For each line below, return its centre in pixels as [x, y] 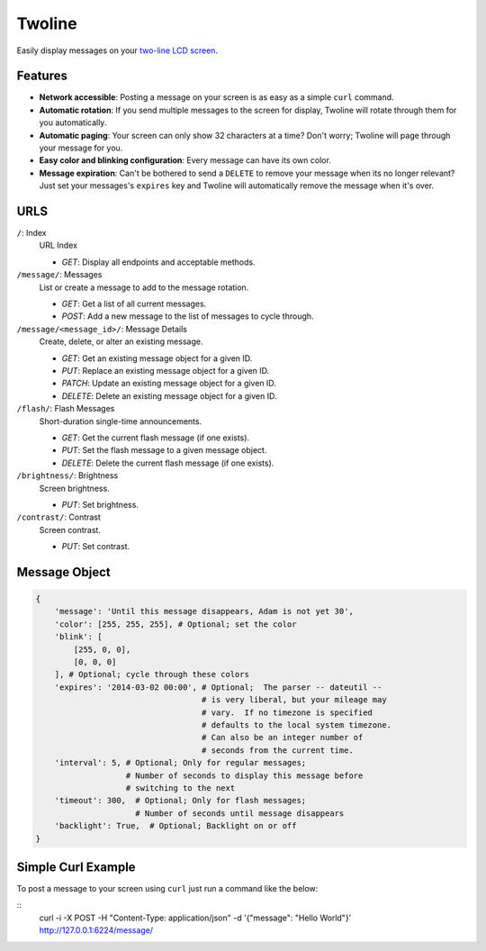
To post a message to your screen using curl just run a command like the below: [167, 888]
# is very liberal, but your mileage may [294, 700]
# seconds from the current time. [278, 750]
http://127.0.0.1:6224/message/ [96, 930]
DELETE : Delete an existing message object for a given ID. [169, 395]
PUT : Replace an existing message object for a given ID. [166, 371]
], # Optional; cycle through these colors [152, 675]
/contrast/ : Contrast [58, 517]
